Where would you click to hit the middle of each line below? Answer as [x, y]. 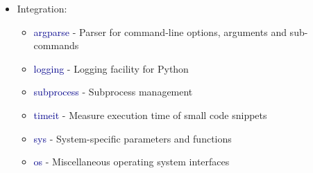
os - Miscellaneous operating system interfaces [132, 162]
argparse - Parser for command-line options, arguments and [160, 31]
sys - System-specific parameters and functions [133, 138]
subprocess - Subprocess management [113, 92]
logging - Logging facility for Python [111, 68]
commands [56, 45]
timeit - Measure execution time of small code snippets [150, 115]
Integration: [42, 8]
